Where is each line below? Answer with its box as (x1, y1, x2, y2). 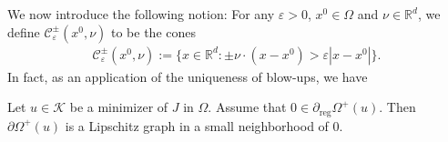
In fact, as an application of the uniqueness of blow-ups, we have (7, 66, 368, 86)
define (7, 22, 40, 41)
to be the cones (111, 22, 197, 41)
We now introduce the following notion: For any (7, 5, 275, 23)
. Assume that (208, 97, 287, 117)
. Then (379, 97, 416, 117)
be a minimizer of (69, 97, 168, 117)
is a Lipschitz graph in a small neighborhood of (65, 116, 329, 135)
